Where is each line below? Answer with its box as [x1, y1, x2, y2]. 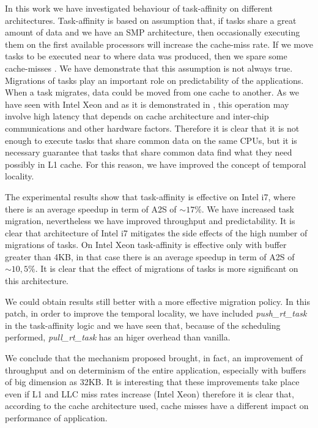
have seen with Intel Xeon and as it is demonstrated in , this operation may [5, 97, 289, 110]
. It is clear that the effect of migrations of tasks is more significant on [35, 262, 298, 275]
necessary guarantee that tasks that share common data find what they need [5, 146, 292, 159]
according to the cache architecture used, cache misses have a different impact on [5, 399, 309, 412]
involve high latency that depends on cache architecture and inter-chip [5, 110, 269, 122]
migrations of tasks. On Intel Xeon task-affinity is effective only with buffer [5, 238, 287, 251]
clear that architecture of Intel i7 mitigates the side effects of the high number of [5, 226, 308, 239]
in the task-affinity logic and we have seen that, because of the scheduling [5, 318, 281, 331]
